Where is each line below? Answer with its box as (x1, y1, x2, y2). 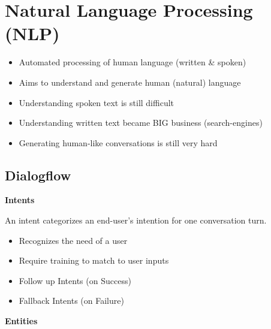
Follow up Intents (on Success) (19, 274, 131, 286)
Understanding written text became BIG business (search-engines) (19, 116, 263, 129)
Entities (5, 315, 38, 327)
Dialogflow (5, 165, 71, 184)
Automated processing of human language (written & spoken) (19, 56, 246, 68)
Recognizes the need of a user (19, 234, 128, 246)
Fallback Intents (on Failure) (19, 294, 124, 307)
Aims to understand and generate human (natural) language (19, 76, 241, 88)
